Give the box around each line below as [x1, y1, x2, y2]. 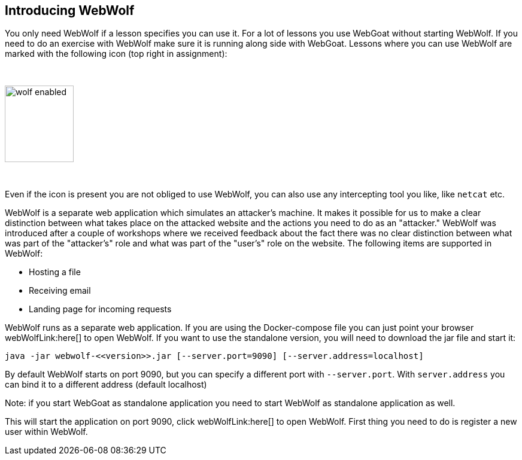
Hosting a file [29, 267, 81, 278]
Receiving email [29, 285, 91, 296]
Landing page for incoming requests [29, 304, 172, 315]
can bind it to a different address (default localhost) [5, 379, 207, 390]
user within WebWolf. [5, 427, 88, 437]
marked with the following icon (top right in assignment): [5, 48, 227, 59]
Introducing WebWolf [5, 3, 135, 18]
